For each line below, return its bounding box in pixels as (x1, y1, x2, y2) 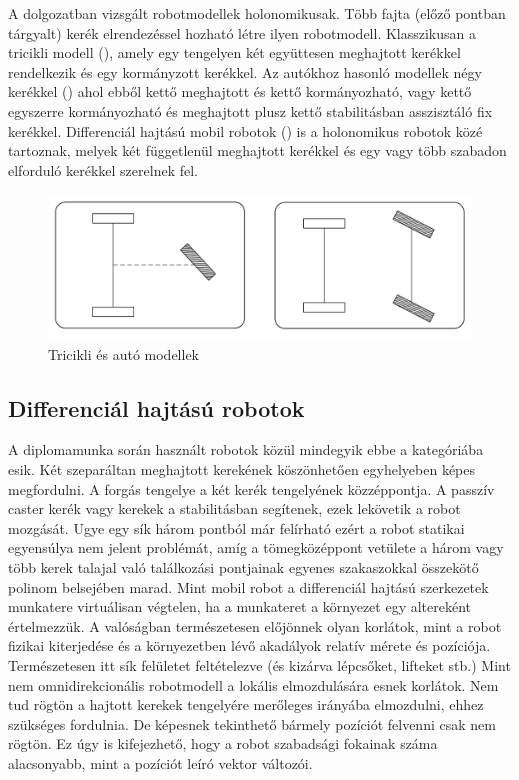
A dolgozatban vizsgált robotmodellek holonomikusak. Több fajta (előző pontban (8, 3, 506, 23)
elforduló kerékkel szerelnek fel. (8, 159, 198, 180)
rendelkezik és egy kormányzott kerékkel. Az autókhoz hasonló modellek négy (8, 61, 482, 82)
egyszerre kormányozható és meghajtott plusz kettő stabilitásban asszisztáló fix (8, 100, 493, 121)
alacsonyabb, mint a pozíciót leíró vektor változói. (8, 752, 313, 773)
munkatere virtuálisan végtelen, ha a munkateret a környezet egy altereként (8, 596, 472, 617)
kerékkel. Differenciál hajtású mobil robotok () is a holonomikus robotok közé (8, 120, 483, 141)
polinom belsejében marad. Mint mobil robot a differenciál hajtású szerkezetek (8, 576, 489, 597)
